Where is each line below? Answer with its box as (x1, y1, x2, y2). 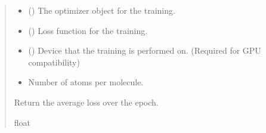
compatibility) (28, 55, 80, 68)
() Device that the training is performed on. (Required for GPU (28, 44, 261, 57)
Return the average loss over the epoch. (14, 95, 159, 108)
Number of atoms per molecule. (28, 76, 144, 88)
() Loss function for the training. (28, 24, 148, 36)
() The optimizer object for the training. (28, 4, 175, 16)
